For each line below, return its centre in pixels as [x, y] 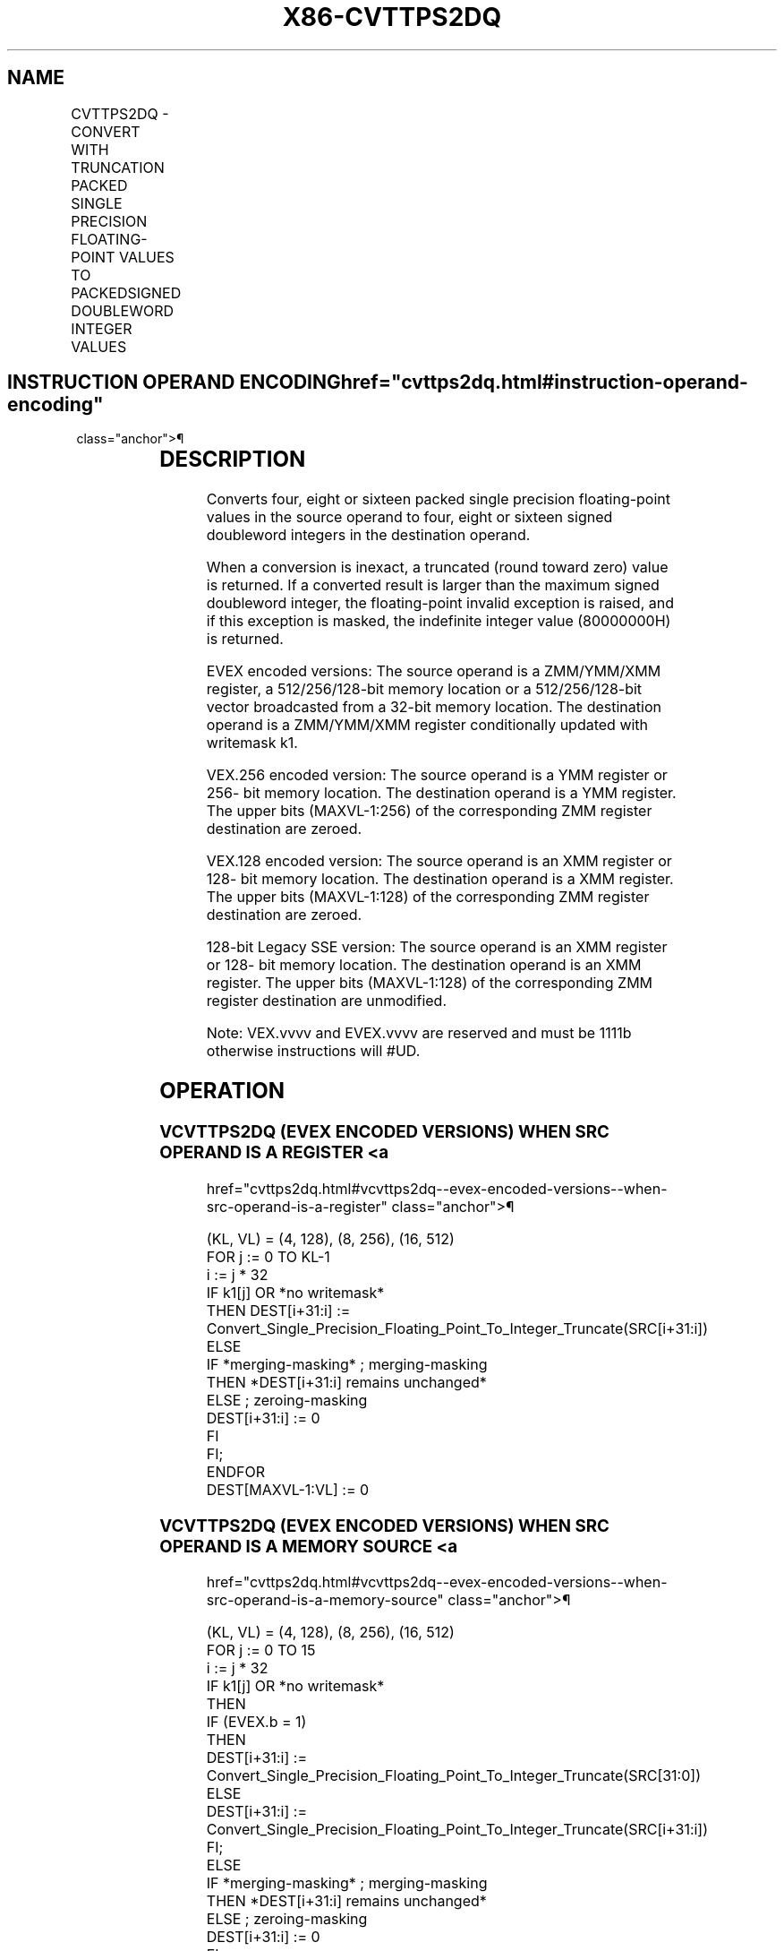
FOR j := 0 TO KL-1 [268, 1256]
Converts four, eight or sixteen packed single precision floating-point [439, 499]
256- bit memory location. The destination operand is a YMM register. [441, 793]
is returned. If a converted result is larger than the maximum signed [433, 585]
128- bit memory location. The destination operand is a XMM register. [440, 879]
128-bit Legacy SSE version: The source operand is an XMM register [437, 947]
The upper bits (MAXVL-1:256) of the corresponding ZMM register [429, 811]
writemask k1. [252, 743]
